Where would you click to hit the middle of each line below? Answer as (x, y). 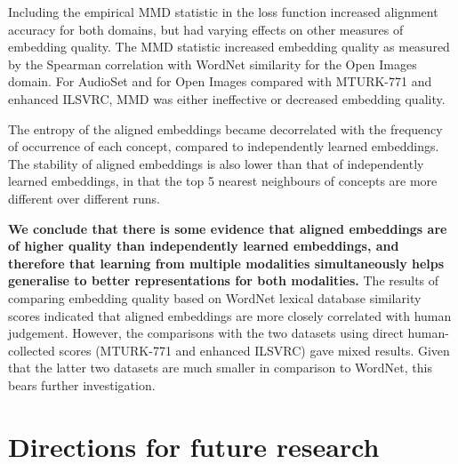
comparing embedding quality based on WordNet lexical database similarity (215, 297)
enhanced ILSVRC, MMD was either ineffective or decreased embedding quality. (227, 98)
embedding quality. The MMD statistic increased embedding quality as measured (229, 47)
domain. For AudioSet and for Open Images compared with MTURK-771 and (220, 81)
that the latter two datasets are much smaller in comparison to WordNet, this (220, 368)
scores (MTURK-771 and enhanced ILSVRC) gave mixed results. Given (254, 350)
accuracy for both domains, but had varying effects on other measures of (206, 29)
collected (32, 350)
